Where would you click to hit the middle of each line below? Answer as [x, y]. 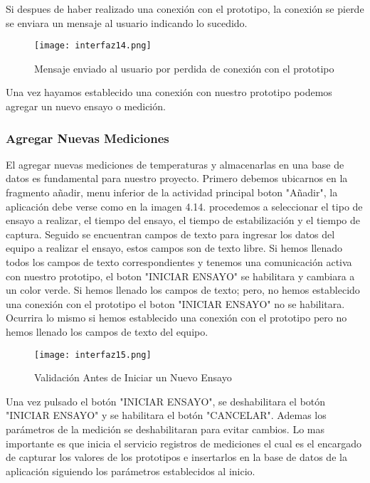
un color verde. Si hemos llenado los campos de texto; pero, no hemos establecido [183, 290]
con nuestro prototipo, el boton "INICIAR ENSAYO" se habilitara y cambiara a [180, 276]
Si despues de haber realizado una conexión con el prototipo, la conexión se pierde [185, 9]
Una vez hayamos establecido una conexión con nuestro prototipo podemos [169, 92]
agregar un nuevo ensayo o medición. [86, 106]
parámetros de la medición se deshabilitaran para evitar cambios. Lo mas [165, 429]
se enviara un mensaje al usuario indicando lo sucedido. [127, 22]
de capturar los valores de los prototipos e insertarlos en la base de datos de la [176, 457]
